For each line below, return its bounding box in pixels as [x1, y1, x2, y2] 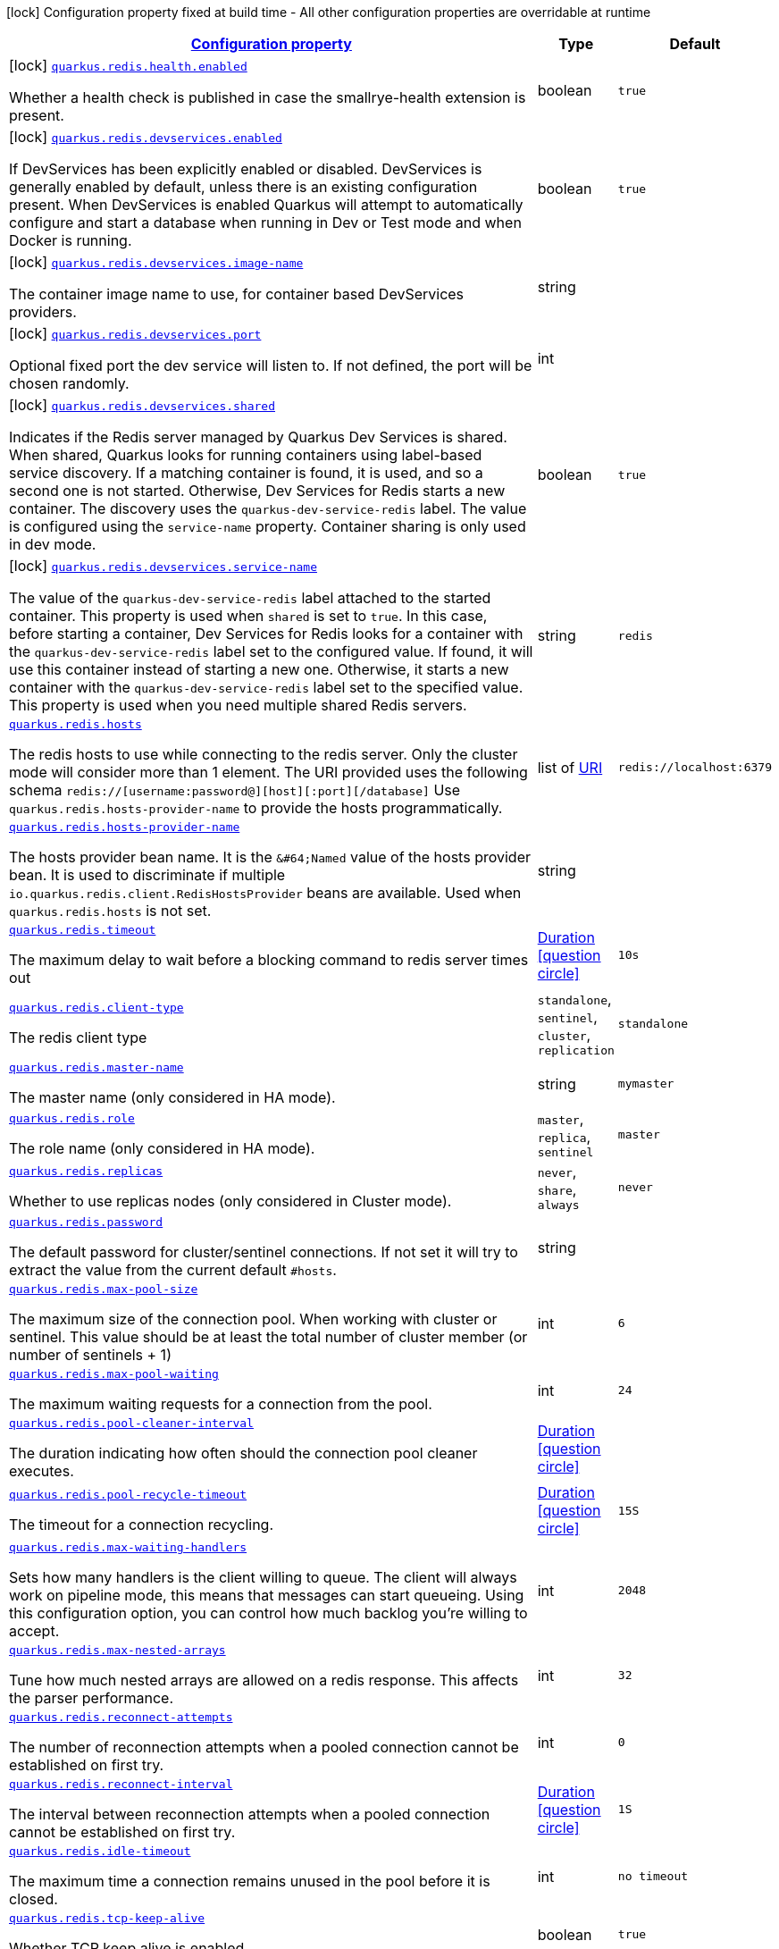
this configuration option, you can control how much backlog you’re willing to [9, 1604, 528, 1622]
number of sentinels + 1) [9, 1346, 172, 1364]
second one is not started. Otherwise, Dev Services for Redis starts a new [9, 482, 506, 500]
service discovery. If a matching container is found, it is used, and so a [9, 464, 483, 482]
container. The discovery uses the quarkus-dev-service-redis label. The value [9, 500, 527, 517]
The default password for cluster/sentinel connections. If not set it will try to [9, 1243, 518, 1261]
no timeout [617, 1869, 689, 1883]
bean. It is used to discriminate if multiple [9, 866, 286, 884]
